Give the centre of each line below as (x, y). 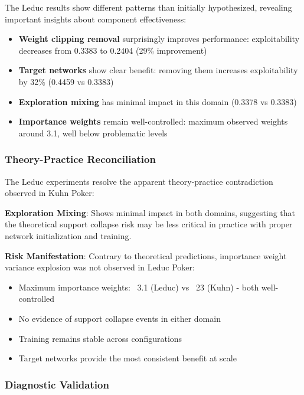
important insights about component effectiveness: (96, 19)
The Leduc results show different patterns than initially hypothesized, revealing (148, 7)
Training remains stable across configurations (100, 338)
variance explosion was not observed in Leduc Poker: (100, 267)
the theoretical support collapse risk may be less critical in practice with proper (149, 224)
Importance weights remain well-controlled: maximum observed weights (153, 121)
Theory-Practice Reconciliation (80, 159)
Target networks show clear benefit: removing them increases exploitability (158, 70)
